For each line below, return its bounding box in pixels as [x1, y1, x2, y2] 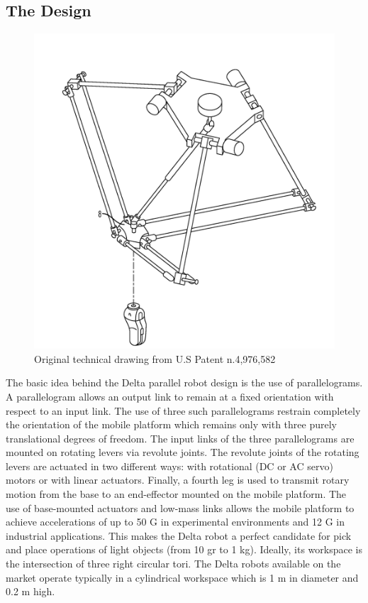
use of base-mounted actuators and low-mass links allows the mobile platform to [6, 500, 355, 515]
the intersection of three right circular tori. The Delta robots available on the [6, 556, 341, 571]
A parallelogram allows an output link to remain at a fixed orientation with [6, 389, 334, 403]
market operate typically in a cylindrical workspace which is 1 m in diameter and [6, 570, 359, 585]
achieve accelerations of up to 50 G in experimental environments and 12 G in [6, 514, 345, 529]
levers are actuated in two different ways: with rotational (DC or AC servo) [6, 458, 333, 473]
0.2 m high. [6, 584, 55, 599]
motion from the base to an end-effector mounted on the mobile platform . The [6, 487, 347, 501]
